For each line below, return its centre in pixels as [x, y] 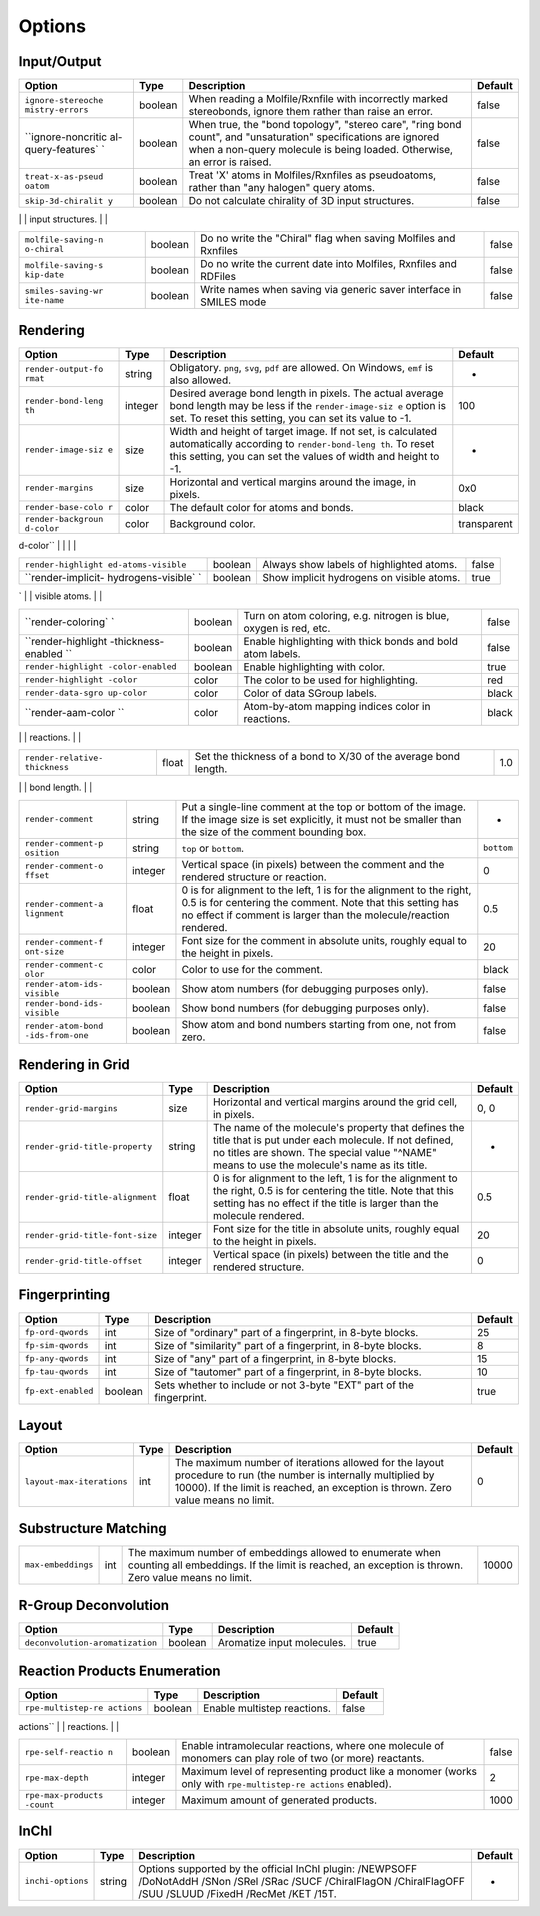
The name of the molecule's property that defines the [338, 1128]
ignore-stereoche [64, 100]
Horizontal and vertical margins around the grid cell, [335, 1102]
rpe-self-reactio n [69, 1751]
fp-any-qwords [56, 1358]
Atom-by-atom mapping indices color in [337, 706]
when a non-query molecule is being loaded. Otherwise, [321, 150]
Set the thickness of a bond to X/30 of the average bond [327, 757]
